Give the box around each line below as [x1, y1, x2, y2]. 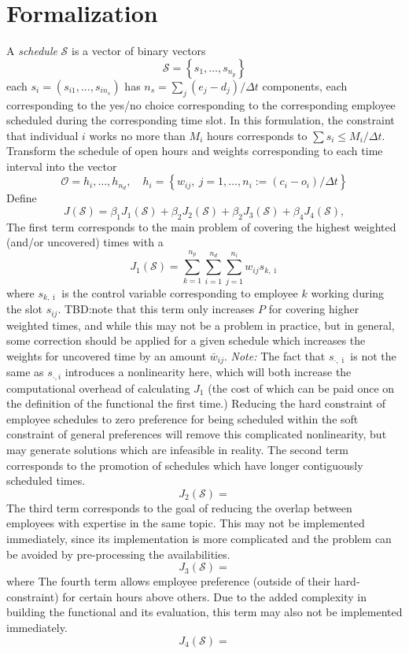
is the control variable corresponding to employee [61, 284, 298, 301]
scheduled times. [6, 472, 86, 489]
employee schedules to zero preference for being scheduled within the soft [6, 410, 359, 427]
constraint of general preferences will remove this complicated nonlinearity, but [6, 426, 387, 442]
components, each [262, 77, 348, 94]
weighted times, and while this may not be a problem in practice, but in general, [6, 316, 395, 333]
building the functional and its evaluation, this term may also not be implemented [6, 604, 403, 620]
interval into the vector [6, 157, 117, 174]
